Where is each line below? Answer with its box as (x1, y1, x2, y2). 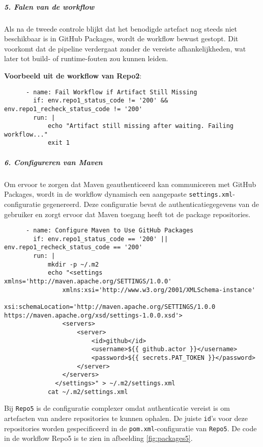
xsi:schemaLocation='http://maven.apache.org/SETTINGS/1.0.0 (4, 303, 216, 311)
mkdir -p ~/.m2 (47, 260, 99, 268)
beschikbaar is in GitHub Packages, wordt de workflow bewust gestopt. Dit (4, 33, 239, 44)
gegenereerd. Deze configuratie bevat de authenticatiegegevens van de (43, 198, 259, 209)
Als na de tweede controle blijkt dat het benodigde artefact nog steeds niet (4, 23, 238, 34)
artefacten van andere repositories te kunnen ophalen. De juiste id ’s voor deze (4, 412, 248, 423)
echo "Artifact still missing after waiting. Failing (47, 122, 234, 130)
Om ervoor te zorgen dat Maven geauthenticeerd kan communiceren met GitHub (4, 178, 256, 189)
